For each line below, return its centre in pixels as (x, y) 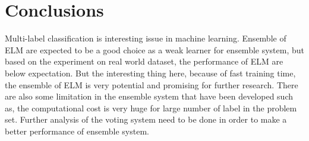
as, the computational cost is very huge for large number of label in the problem (151, 108)
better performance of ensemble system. (77, 131)
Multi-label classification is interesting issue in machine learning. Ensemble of (146, 38)
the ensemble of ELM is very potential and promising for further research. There (152, 84)
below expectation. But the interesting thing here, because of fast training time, (150, 73)
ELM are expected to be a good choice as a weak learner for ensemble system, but (154, 49)
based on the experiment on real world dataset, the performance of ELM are (144, 61)
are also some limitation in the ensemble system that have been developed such (149, 96)
